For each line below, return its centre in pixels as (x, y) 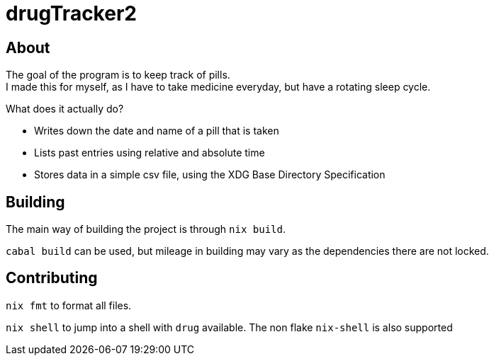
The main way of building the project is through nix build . (146, 229)
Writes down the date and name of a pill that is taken (157, 131)
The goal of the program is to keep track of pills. (118, 75)
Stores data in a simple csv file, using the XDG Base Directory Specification (210, 175)
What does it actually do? (65, 109)
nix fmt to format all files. (69, 305)
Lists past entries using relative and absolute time (150, 153)
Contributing (52, 278)
